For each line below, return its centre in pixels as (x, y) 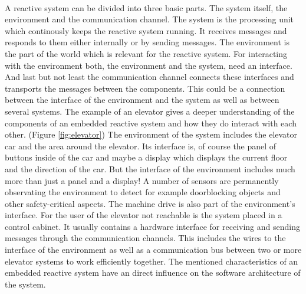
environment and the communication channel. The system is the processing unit (149, 19)
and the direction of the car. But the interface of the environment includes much (150, 168)
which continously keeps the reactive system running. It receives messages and (146, 30)
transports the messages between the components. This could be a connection (145, 88)
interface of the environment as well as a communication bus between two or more (153, 250)
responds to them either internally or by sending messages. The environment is (147, 42)
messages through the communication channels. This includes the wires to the (145, 238)
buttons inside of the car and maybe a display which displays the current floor (146, 157)
